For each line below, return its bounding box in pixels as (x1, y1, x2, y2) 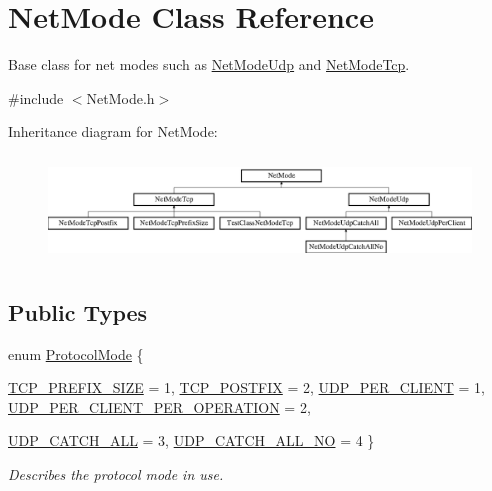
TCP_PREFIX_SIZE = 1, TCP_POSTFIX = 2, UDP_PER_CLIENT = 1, (8, 377, 485, 398)
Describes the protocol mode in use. (8, 463, 224, 484)
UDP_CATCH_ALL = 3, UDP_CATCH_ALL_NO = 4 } (8, 430, 375, 451)
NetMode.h (86, 87, 155, 108)
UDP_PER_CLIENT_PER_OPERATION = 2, (8, 396, 311, 417)
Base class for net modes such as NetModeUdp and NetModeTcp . (8, 54, 410, 75)
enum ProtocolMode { (8, 343, 144, 364)
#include (8, 87, 64, 108)
